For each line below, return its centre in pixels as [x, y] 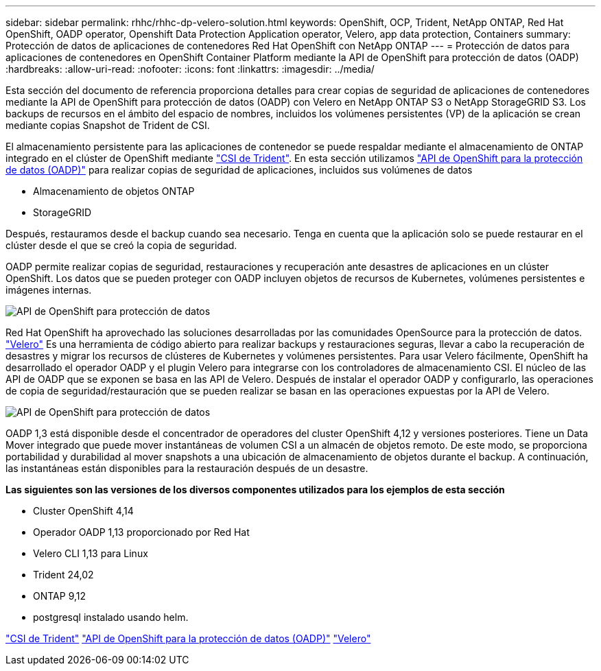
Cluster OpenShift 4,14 [83, 511]
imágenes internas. [49, 290]
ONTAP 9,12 [60, 596]
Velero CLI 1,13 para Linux [91, 553]
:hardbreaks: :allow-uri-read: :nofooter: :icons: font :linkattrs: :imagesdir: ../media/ [190, 69]
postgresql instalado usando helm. [111, 617]
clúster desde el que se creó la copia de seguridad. [121, 245]
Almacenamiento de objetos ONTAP [114, 191]
